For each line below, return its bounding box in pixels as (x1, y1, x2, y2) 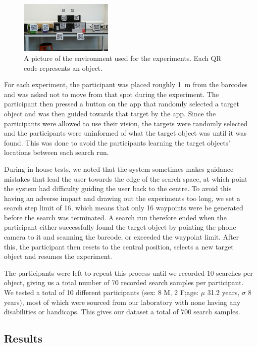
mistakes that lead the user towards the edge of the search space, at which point (4, 173, 248, 184)
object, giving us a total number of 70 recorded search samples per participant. (4, 277, 244, 288)
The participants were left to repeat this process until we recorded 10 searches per (4, 267, 253, 278)
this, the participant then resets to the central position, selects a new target (4, 241, 234, 251)
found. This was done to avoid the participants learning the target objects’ (4, 137, 231, 148)
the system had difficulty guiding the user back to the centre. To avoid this (4, 183, 232, 194)
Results (4, 331, 43, 346)
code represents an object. (24, 62, 103, 73)
